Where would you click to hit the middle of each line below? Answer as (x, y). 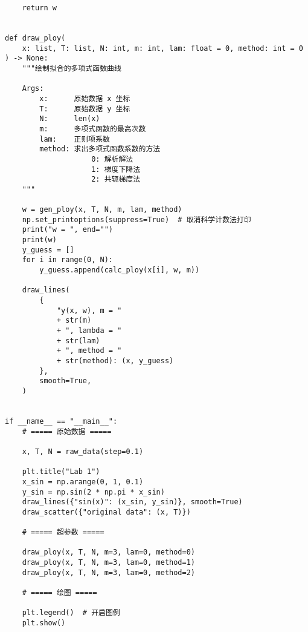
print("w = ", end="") (67, 230)
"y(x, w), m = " (89, 310)
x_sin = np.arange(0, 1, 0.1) (83, 482)
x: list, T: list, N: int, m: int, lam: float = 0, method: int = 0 (162, 48)
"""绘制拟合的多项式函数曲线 (72, 68)
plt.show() (44, 623)
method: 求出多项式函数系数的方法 (100, 149)
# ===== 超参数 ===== (63, 532)
